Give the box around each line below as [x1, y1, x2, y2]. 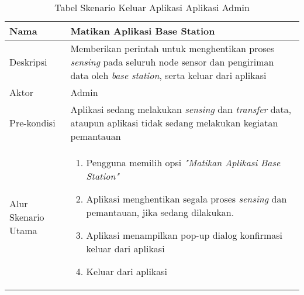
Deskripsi [9, 55, 47, 68]
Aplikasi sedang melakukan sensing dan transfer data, [70, 102, 292, 116]
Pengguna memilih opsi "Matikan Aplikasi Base [86, 156, 281, 169]
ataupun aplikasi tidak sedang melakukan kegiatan [70, 116, 278, 129]
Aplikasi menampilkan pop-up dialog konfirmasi [86, 228, 282, 242]
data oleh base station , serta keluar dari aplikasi [70, 68, 267, 82]
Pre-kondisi [9, 116, 56, 129]
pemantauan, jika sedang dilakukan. [86, 205, 234, 219]
